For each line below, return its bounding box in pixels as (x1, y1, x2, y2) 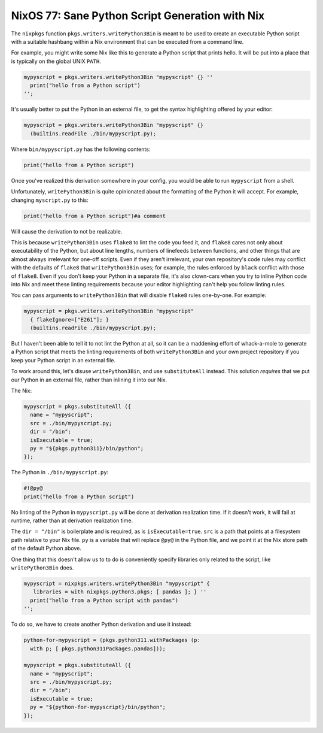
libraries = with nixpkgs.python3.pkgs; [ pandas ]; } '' (33, 589, 207, 595)
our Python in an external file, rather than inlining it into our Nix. (11, 376, 167, 383)
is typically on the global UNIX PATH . (11, 57, 101, 65)
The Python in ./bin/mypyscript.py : (11, 469, 109, 476)
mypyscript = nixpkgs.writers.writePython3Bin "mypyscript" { (23, 580, 210, 587)
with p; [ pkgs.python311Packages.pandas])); (30, 645, 166, 652)
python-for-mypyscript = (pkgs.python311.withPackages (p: (23, 637, 200, 644)
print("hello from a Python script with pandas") (30, 596, 179, 604)
